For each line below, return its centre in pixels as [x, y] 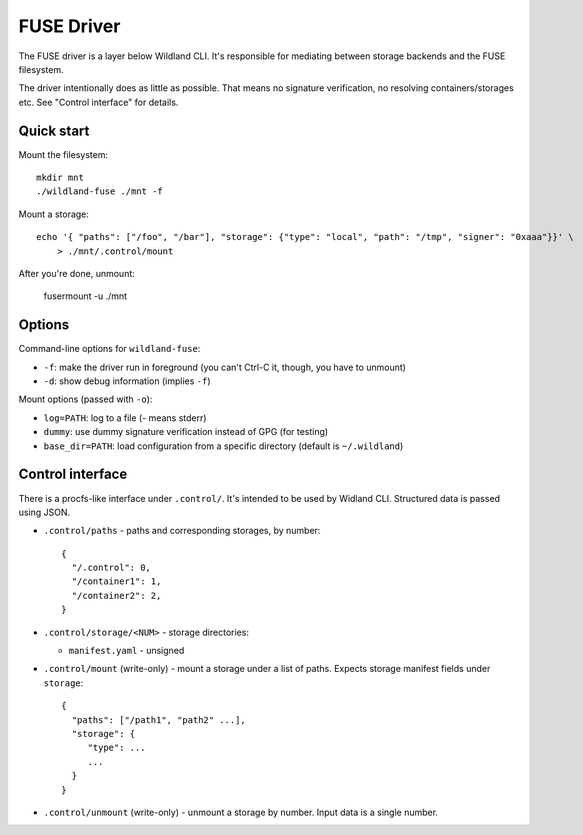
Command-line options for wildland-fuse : [109, 349]
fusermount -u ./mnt [85, 296]
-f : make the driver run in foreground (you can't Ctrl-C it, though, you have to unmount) [225, 367]
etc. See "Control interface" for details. [98, 102]
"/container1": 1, [116, 581]
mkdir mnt [60, 178]
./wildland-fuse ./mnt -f [100, 191]
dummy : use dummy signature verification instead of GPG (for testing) [186, 432]
